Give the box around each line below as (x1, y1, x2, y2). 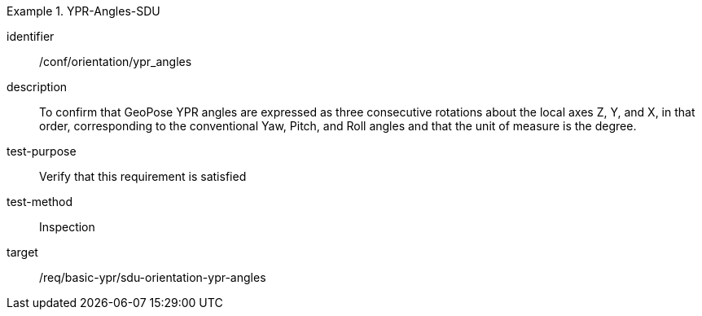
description (7, 80, 68, 94)
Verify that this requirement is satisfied (39, 169, 247, 183)
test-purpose (7, 144, 77, 158)
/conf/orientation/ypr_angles (39, 55, 192, 68)
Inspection (39, 220, 95, 234)
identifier (7, 29, 55, 43)
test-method (7, 195, 72, 208)
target (7, 245, 38, 259)
